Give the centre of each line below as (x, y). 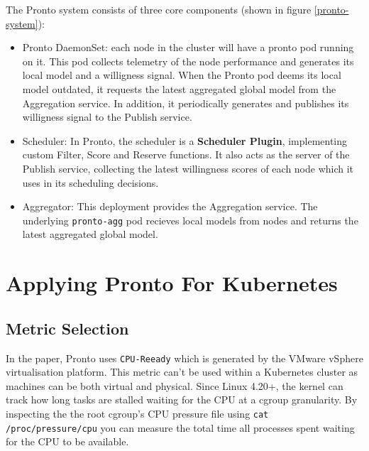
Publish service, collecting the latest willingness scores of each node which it (188, 168)
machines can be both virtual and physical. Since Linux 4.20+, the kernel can (175, 385)
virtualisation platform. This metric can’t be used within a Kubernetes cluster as (182, 372)
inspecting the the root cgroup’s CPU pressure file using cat (137, 413)
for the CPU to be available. (67, 441)
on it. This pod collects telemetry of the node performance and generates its (188, 61)
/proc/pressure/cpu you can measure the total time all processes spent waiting (180, 427)
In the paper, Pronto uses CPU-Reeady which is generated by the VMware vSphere (184, 358)
